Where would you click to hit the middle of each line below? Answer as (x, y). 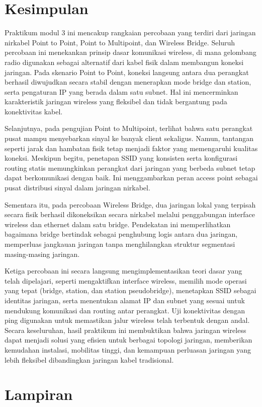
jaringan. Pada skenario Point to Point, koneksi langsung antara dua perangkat (127, 72)
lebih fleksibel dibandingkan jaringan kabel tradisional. (89, 359)
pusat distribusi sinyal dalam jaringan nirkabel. (77, 188)
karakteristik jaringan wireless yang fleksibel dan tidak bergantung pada (116, 101)
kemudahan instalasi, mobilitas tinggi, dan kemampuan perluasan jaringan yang (128, 349)
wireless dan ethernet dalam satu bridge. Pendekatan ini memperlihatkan (118, 224)
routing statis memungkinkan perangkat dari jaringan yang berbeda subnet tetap (130, 167)
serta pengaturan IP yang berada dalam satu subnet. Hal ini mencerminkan (121, 91)
